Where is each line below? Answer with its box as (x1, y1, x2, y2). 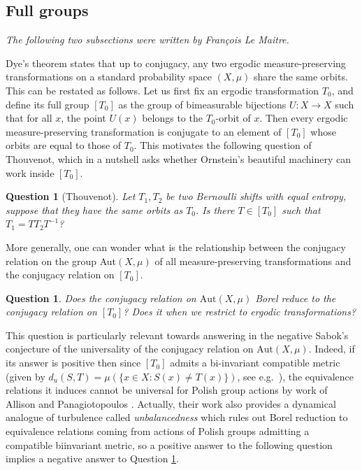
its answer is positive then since (6, 355, 141, 370)
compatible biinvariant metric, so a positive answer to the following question (6, 437, 333, 452)
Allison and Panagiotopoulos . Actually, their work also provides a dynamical (6, 396, 336, 411)
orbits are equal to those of (6, 138, 122, 152)
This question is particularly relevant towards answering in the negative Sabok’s (6, 327, 349, 342)
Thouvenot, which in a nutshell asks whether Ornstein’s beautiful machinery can (6, 151, 352, 166)
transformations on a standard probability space (6, 69, 212, 84)
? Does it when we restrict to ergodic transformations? (123, 304, 356, 319)
